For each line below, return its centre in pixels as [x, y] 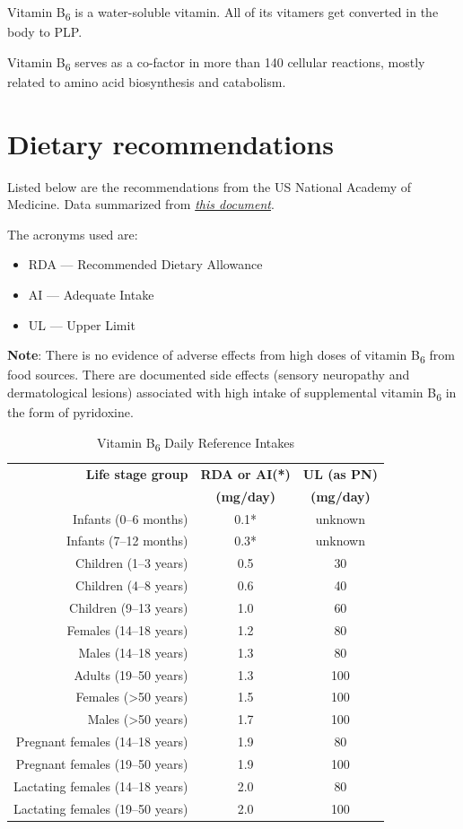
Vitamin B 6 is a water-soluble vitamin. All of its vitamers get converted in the [223, 13]
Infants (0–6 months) [130, 518]
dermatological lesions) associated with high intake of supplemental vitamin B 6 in [232, 393]
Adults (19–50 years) [131, 674]
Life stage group [137, 473]
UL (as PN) [340, 473]
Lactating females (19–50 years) [101, 808]
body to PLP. [45, 32]
